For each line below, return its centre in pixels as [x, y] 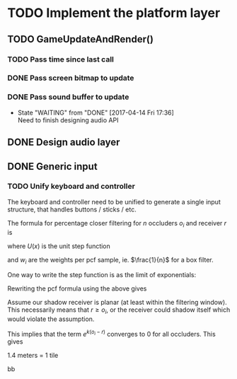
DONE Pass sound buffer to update [68, 97]
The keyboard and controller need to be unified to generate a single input [114, 202]
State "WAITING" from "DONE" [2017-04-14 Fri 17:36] [96, 112]
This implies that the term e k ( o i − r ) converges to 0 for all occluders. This [111, 333]
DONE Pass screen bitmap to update [71, 78]
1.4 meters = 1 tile [33, 355]
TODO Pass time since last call [61, 59]
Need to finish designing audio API [68, 120]
